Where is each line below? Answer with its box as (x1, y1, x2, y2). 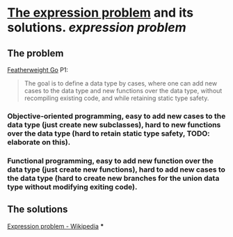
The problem (7, 47, 64, 59)
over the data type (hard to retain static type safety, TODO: (7, 129, 210, 138)
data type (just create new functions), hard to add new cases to (7, 165, 226, 174)
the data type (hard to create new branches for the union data (7, 173, 220, 183)
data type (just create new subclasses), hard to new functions (7, 120, 221, 129)
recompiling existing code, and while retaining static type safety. (24, 94, 209, 102)
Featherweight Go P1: (7, 66, 68, 74)
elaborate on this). (7, 137, 71, 147)
